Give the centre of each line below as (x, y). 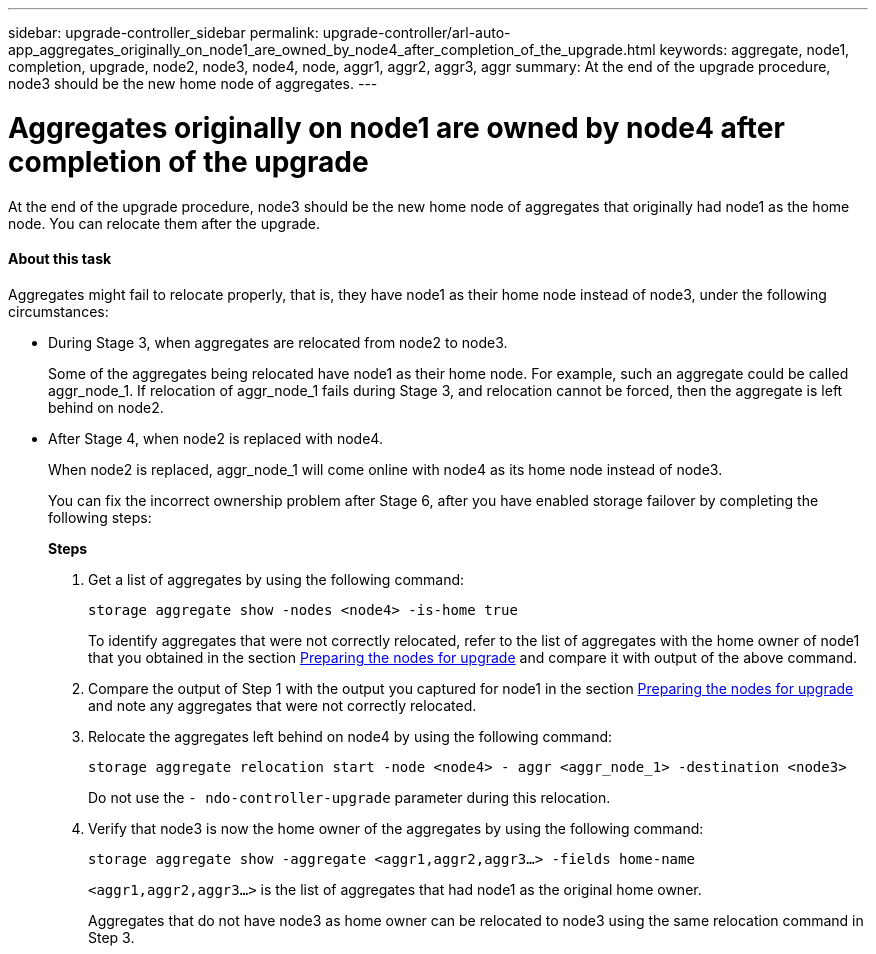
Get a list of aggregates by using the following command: (276, 579)
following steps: (100, 517)
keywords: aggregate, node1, (754, 49)
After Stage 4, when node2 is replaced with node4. (215, 438)
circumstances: (58, 311)
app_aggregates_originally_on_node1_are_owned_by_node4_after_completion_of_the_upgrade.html (332, 49)
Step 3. (111, 937)
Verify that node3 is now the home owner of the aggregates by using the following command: (396, 828)
